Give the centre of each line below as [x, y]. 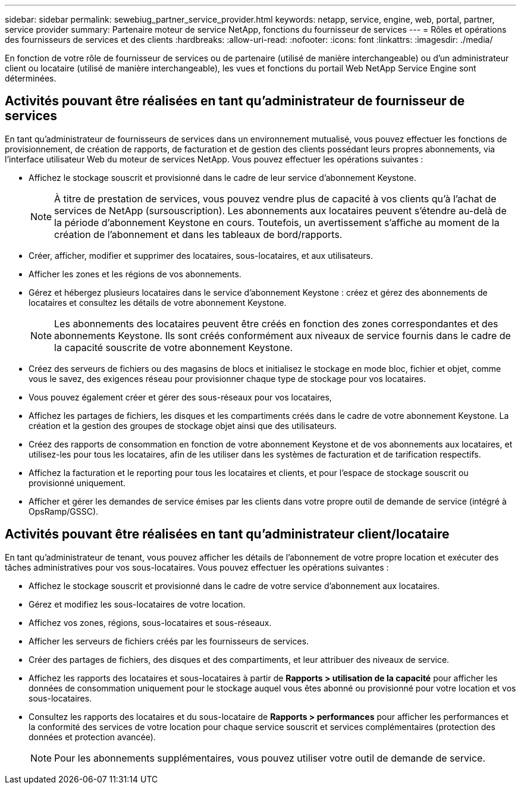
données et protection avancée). [92, 737]
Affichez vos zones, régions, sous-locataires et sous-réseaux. [150, 622]
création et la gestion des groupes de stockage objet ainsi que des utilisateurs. [183, 425]
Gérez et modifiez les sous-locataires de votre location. [137, 604]
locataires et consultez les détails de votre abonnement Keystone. [158, 302]
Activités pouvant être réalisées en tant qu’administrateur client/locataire [227, 534]
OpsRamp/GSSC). [64, 511]
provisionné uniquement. [77, 483]
